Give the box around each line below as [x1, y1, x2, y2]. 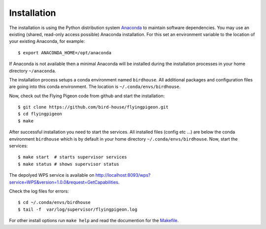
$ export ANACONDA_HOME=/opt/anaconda [18, 50, 112, 55]
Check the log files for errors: [9, 188, 69, 194]
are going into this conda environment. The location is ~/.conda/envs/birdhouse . [9, 84, 181, 90]
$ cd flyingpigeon [18, 111, 63, 117]
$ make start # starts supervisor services [18, 154, 128, 160]
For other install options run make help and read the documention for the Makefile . [9, 218, 179, 224]
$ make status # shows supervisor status [18, 161, 119, 167]
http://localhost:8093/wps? [95, 172, 151, 178]
